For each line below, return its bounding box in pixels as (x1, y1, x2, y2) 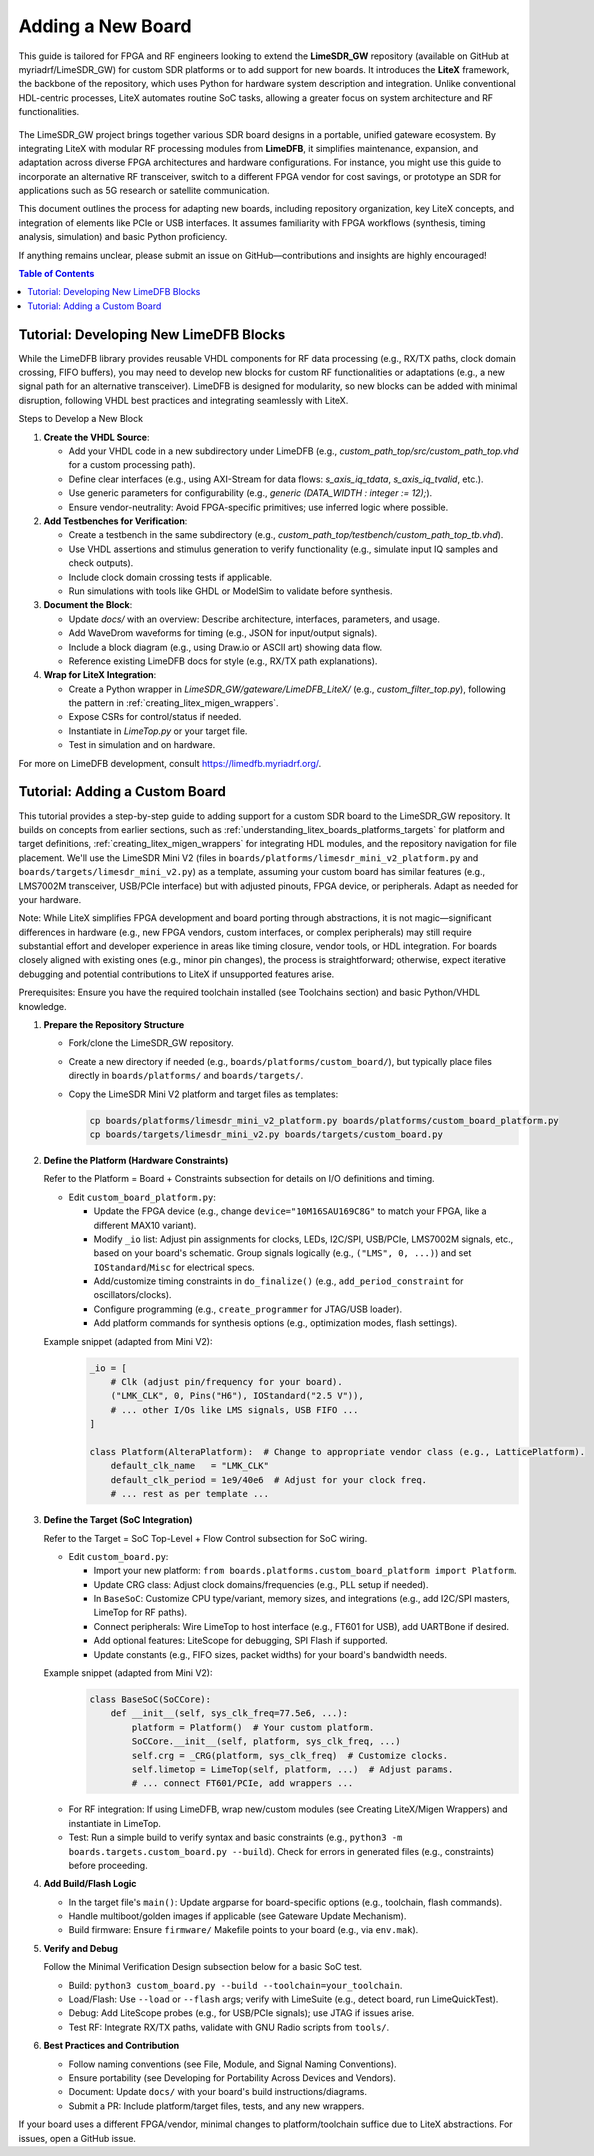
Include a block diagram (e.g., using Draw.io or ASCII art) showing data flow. (68, 641, 383, 653)
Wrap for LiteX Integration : (43, 669, 157, 681)
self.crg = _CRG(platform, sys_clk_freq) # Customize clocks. (131, 1750, 449, 1761)
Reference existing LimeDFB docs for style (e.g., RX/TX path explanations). (68, 655, 378, 667)
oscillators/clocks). (93, 1289, 172, 1301)
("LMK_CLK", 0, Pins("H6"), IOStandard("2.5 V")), (110, 1390, 364, 1402)
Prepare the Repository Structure (43, 1019, 185, 1031)
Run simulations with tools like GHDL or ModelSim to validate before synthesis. (68, 585, 394, 597)
